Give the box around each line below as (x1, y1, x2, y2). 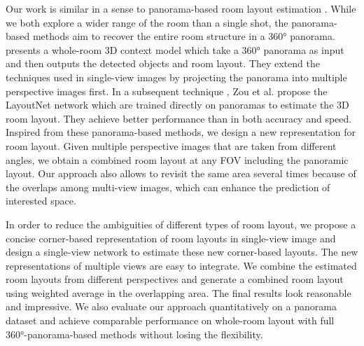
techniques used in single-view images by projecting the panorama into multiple (6, 69, 347, 84)
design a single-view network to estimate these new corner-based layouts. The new (6, 244, 358, 259)
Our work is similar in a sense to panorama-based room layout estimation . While (6, 1, 356, 15)
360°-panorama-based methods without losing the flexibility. (6, 326, 263, 341)
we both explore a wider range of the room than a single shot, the (6, 15, 288, 29)
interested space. (6, 193, 76, 208)
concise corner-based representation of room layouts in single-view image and (6, 230, 336, 245)
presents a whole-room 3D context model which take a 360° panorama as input (6, 42, 344, 57)
